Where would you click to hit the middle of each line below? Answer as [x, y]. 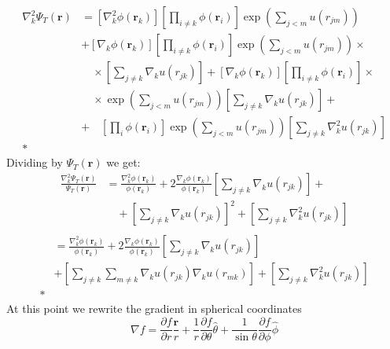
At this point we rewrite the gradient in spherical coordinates [154, 309]
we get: [123, 162]
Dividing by [35, 162]
